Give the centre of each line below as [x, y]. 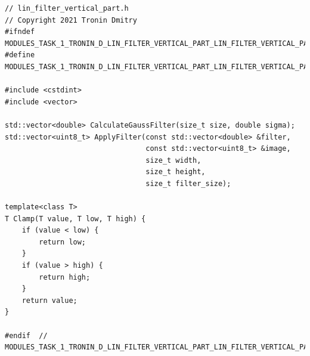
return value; [49, 300]
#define [20, 55]
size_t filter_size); [188, 183]
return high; [65, 277]
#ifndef [20, 32]
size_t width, [173, 160]
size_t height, [176, 172]
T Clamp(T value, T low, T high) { [75, 219]
